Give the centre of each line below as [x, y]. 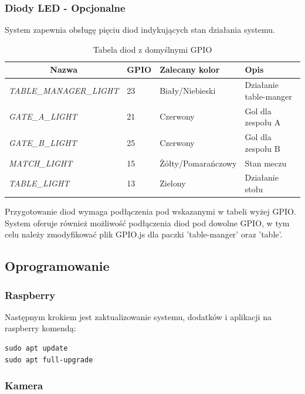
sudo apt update [36, 349]
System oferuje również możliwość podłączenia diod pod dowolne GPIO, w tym [147, 223]
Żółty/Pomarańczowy [198, 163]
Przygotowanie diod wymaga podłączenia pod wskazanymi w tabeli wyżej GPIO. [150, 211]
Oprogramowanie [57, 266]
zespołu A [263, 122]
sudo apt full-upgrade [49, 360]
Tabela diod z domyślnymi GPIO [152, 49]
